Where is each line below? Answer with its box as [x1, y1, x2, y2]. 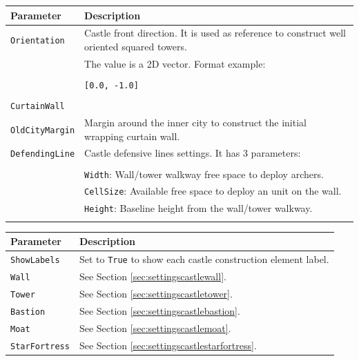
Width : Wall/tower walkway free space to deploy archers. [84, 166, 324, 181]
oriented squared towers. [84, 39, 187, 53]
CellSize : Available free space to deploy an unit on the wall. [84, 184, 342, 198]
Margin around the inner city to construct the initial [84, 115, 307, 129]
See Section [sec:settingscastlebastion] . [79, 303, 240, 318]
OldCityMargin [10, 125, 75, 135]
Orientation [10, 36, 65, 46]
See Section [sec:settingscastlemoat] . [79, 320, 231, 335]
